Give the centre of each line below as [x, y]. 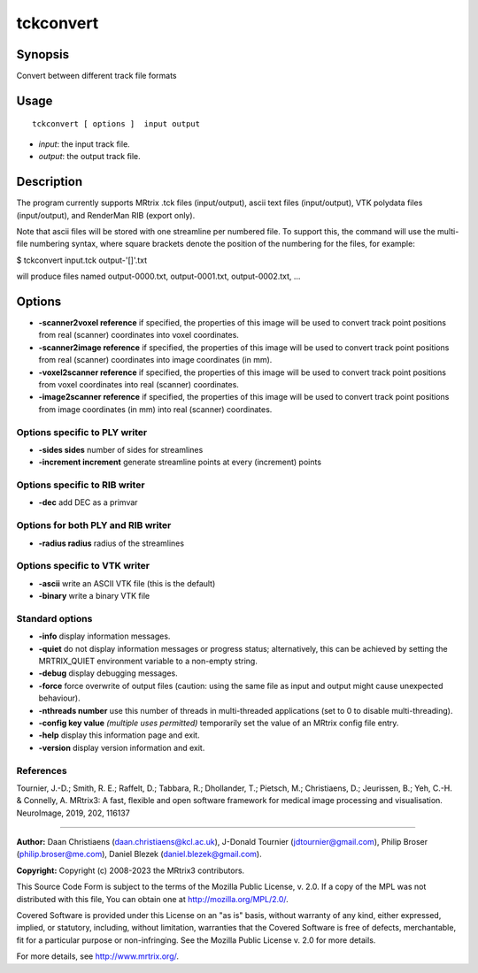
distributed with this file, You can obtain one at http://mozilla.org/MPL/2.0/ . [153, 899]
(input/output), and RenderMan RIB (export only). [106, 215]
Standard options [54, 618]
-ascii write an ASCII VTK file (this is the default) [127, 583]
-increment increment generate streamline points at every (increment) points [180, 462]
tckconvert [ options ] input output [116, 124]
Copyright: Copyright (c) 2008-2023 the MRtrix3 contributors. [131, 870]
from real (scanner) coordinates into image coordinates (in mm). [155, 360]
